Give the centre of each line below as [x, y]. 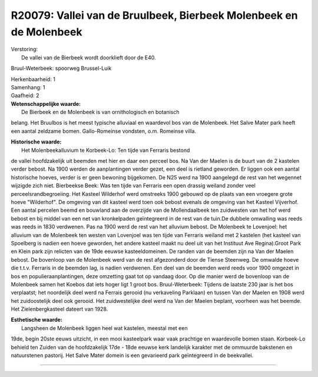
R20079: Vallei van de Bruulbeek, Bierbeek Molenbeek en [155, 15]
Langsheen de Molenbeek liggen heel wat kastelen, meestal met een [105, 328]
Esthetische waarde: [37, 320]
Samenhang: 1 [28, 87]
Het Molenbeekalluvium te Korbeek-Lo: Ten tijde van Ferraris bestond [106, 150]
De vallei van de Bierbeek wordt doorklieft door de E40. [89, 57]
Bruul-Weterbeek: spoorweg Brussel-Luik [61, 68]
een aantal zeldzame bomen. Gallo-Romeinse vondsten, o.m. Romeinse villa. [104, 131]
